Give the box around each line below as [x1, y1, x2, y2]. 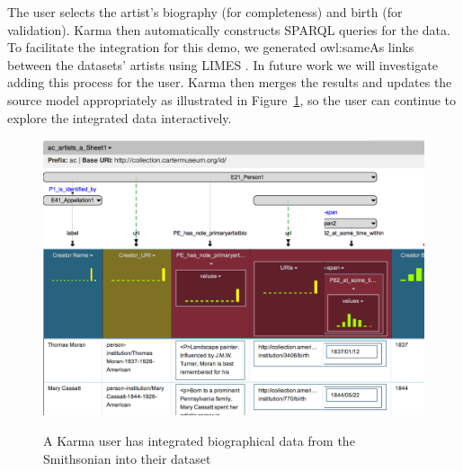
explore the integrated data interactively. [7, 108, 232, 127]
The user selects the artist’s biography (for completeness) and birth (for [7, 3, 403, 21]
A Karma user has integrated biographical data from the [43, 431, 355, 449]
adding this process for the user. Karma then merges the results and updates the [7, 73, 452, 92]
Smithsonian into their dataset [43, 449, 211, 467]
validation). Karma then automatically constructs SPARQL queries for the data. [7, 20, 450, 39]
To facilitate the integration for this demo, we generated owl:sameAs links [7, 38, 414, 57]
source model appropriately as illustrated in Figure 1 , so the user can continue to [7, 90, 456, 109]
